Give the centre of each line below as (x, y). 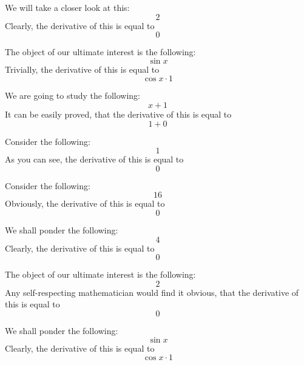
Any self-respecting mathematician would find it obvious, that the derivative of (152, 292)
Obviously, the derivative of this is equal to (85, 203)
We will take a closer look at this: (67, 7)
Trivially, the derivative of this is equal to (82, 69)
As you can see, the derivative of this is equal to (94, 159)
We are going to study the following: (73, 95)
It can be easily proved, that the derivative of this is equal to (118, 114)
